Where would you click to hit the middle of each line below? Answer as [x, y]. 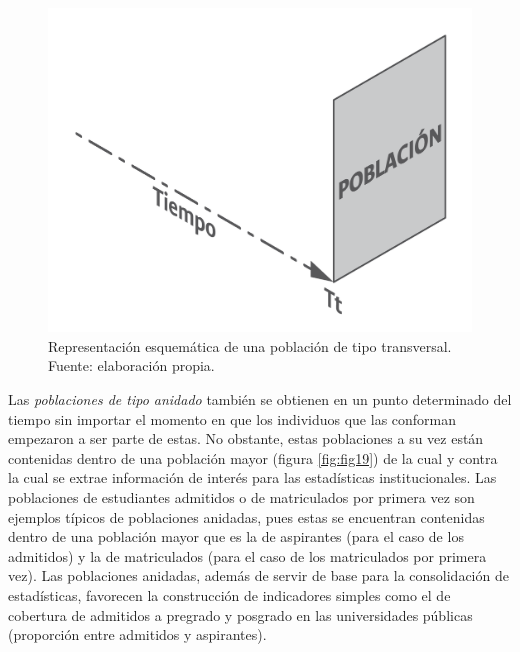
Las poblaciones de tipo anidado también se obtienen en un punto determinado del [260, 398]
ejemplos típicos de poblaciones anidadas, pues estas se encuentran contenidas [246, 516]
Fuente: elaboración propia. [131, 365]
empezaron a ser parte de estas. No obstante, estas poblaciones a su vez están [246, 438]
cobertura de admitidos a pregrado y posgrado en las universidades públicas [240, 614]
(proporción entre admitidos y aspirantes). [137, 634]
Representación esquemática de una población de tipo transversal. [250, 345]
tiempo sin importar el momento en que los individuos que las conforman [232, 418]
